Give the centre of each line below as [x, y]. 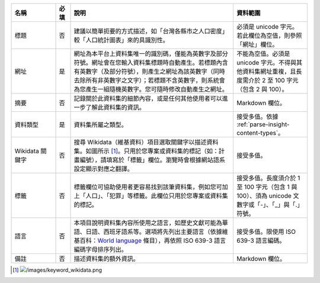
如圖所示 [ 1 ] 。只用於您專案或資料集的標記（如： [152, 151]
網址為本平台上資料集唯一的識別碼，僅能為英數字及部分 [151, 54]
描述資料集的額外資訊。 [106, 259]
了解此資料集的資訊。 [115, 107]
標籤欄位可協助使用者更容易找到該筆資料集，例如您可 [148, 187]
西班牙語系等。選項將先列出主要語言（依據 [163, 232]
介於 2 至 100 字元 [273, 80]
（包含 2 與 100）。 [262, 89]
